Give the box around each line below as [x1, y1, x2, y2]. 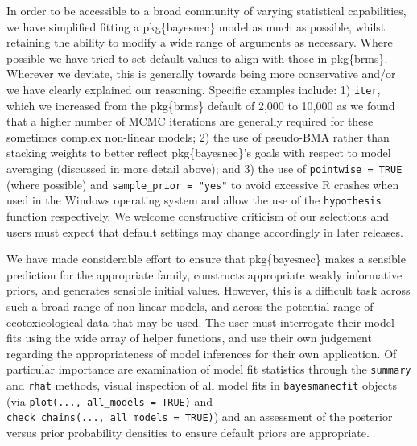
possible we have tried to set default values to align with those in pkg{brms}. [6, 49, 388, 66]
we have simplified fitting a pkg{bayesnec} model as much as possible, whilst [6, 18, 386, 35]
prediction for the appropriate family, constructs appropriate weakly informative [6, 266, 403, 283]
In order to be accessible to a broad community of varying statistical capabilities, [6, 2, 407, 19]
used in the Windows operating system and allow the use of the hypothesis [6, 192, 382, 209]
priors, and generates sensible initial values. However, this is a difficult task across [6, 282, 411, 299]
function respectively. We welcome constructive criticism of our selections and [6, 207, 389, 224]
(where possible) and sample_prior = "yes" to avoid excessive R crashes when [6, 176, 399, 192]
